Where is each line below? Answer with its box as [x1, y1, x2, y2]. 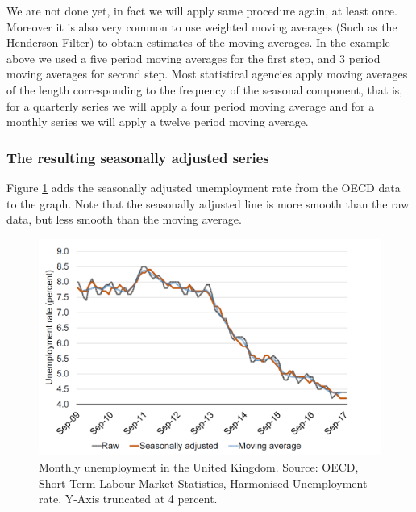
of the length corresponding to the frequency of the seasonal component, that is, [6, 81, 403, 98]
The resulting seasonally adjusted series [6, 147, 269, 167]
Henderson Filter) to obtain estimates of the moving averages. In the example [6, 34, 390, 51]
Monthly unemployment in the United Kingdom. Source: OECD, [39, 459, 359, 476]
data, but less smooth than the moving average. [6, 211, 242, 228]
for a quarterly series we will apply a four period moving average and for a [6, 97, 375, 114]
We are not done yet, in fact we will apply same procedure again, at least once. [6, 2, 397, 19]
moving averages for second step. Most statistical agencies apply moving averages [6, 65, 408, 82]
